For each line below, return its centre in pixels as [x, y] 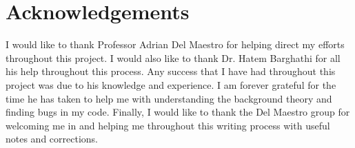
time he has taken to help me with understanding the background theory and [169, 98]
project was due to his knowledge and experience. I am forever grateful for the [171, 84]
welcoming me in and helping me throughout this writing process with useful [168, 125]
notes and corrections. [52, 139]
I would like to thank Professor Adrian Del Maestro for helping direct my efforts [175, 44]
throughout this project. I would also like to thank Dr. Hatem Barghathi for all [173, 57]
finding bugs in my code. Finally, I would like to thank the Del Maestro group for [178, 112]
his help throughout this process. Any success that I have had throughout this [171, 71]
